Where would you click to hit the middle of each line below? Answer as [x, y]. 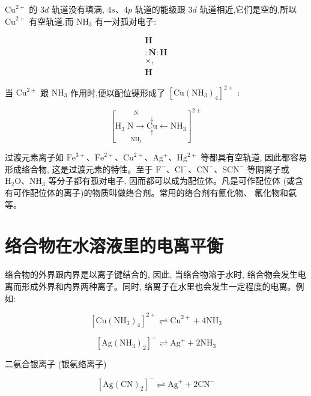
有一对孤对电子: [126, 21]
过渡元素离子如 [34, 157]
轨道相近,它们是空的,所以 [248, 9]
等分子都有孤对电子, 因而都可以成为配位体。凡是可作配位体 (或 [172, 181]
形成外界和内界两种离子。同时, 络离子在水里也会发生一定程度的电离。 [159, 286]
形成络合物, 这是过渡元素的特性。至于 [79, 169]
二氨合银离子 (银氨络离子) [56, 364]
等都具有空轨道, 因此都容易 [254, 157]
